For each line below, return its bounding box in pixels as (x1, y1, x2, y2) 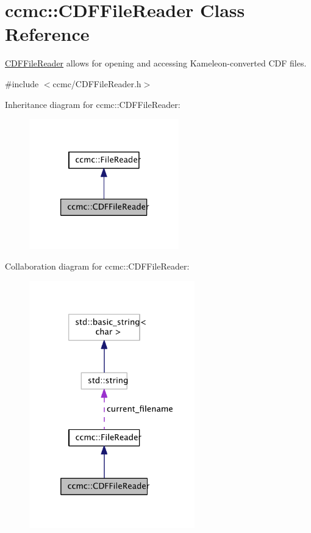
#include (5, 77, 39, 90)
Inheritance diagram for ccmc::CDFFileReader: (5, 98, 181, 110)
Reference (5, 21, 90, 46)
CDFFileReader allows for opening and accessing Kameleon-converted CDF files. (5, 57, 307, 70)
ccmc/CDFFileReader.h (52, 77, 141, 90)
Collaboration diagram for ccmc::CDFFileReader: (5, 260, 190, 273)
